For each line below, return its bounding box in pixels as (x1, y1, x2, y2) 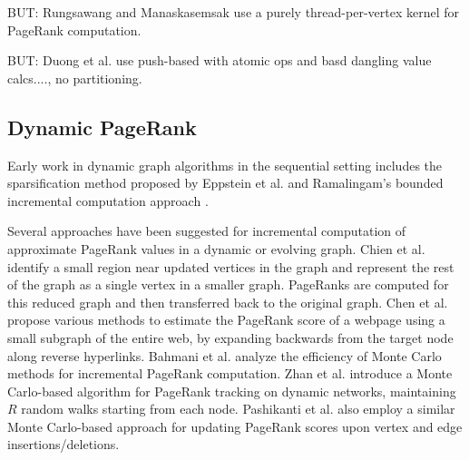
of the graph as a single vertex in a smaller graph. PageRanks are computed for (7, 275, 449, 294)
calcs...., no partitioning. (7, 68, 142, 87)
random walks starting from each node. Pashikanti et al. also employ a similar (21, 399, 455, 418)
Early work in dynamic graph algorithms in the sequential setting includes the (7, 155, 443, 174)
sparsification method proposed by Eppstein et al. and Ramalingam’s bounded (7, 173, 444, 192)
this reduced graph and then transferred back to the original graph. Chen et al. (7, 292, 448, 311)
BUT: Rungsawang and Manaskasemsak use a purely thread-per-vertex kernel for (7, 3, 460, 21)
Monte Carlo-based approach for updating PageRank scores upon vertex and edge (7, 416, 463, 436)
